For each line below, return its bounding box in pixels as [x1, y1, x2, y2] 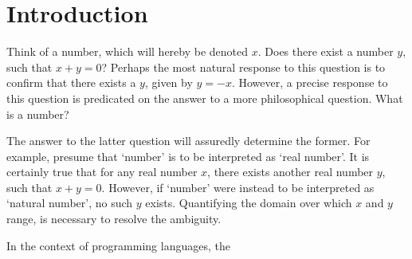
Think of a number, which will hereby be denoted [6, 43, 249, 60]
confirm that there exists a [6, 74, 136, 91]
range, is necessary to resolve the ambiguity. [6, 210, 222, 227]
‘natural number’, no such [6, 194, 133, 211]
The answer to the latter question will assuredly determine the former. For [6, 132, 371, 149]
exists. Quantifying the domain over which [145, 194, 352, 211]
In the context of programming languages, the [6, 237, 230, 253]
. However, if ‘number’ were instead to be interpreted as [101, 179, 375, 195]
